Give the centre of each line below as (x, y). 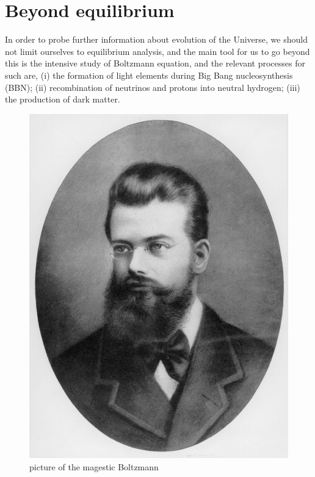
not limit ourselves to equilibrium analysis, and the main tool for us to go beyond (157, 51)
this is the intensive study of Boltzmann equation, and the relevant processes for (155, 63)
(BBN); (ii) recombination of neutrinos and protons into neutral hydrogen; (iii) (153, 87)
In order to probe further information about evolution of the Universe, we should (156, 39)
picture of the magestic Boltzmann (94, 466)
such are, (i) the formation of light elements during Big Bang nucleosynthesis (149, 75)
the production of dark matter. (63, 99)
